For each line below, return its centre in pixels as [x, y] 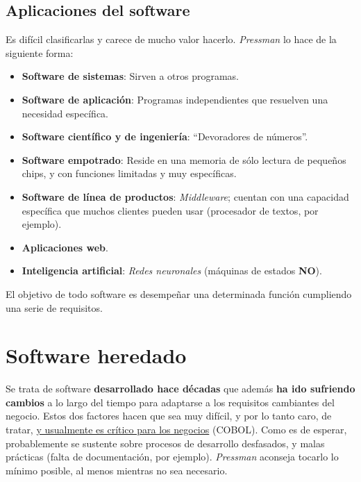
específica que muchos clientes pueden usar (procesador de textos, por [170, 210]
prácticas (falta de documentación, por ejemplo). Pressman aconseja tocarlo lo [172, 457]
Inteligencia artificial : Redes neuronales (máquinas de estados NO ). [172, 271]
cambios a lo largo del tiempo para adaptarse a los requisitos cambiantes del [170, 402]
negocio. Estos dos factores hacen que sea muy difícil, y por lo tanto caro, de [169, 416]
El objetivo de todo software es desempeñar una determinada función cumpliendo [179, 293]
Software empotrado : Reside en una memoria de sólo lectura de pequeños [184, 159]
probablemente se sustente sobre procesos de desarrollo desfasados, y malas [165, 443]
